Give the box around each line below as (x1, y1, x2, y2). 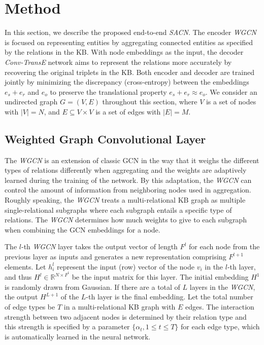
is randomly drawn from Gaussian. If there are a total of (5, 281, 180, 292)
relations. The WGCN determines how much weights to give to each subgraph (5, 214, 247, 225)
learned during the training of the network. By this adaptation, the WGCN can (5, 174, 252, 185)
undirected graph (5, 96, 58, 107)
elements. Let (5, 261, 46, 272)
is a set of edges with (95, 106, 161, 117)
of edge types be (5, 301, 55, 312)
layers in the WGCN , (189, 281, 255, 292)
